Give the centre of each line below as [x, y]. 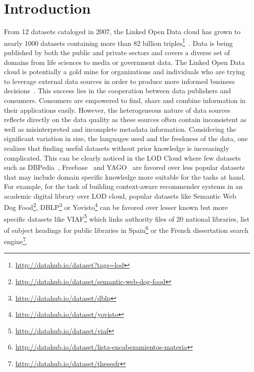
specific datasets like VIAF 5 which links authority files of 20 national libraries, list [127, 218]
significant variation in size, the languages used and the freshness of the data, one [126, 138]
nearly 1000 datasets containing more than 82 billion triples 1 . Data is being [118, 42]
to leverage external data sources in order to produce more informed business [119, 81]
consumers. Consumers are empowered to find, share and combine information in [125, 100]
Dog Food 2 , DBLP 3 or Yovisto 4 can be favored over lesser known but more [116, 207]
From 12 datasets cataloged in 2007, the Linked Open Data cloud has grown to [122, 31]
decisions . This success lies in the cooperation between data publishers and [117, 91]
